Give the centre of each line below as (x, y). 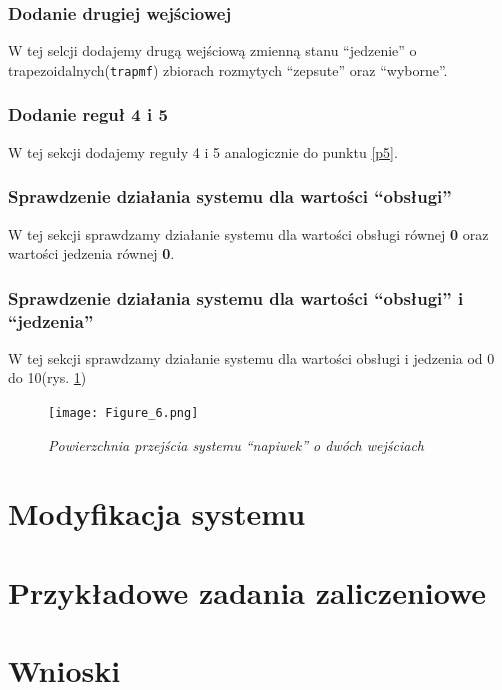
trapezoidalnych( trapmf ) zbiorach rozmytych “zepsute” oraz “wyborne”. (228, 69)
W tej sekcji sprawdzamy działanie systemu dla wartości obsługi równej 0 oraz (248, 233)
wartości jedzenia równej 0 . (91, 253)
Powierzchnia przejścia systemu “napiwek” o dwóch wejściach (236, 444)
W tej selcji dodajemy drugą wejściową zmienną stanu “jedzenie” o (212, 50)
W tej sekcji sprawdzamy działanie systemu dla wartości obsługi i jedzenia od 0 (251, 357)
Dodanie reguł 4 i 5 (88, 114)
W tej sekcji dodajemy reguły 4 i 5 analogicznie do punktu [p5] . (203, 151)
